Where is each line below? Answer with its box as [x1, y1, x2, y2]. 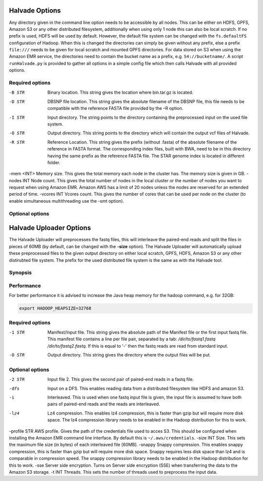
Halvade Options [9, 6, 61, 15]
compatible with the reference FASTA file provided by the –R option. [47, 105, 184, 111]
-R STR [9, 139, 25, 145]
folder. [47, 159, 60, 166]
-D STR [9, 99, 25, 105]
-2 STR [9, 376, 25, 382]
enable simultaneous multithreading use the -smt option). [9, 198, 124, 204]
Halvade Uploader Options [9, 224, 91, 232]
